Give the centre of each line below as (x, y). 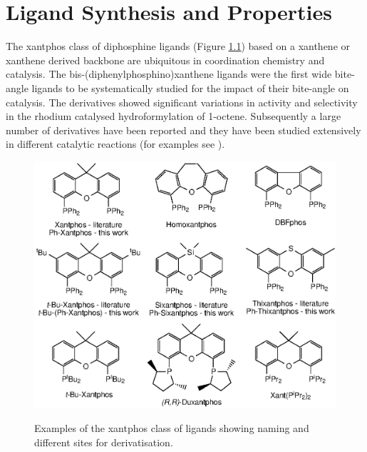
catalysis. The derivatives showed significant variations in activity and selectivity (182, 102)
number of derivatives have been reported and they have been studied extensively (183, 130)
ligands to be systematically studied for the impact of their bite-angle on (190, 87)
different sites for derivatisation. (104, 442)
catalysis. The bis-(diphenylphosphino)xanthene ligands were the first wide (169, 74)
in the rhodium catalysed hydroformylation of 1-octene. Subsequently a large (174, 116)
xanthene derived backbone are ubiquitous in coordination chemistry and (165, 60)
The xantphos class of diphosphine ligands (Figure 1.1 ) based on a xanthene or (178, 46)
